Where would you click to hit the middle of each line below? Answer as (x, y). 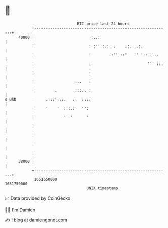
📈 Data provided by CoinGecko (38, 198)
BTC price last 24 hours (103, 24)
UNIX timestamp (102, 188)
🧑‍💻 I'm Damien (20, 210)
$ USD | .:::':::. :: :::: (48, 99)
